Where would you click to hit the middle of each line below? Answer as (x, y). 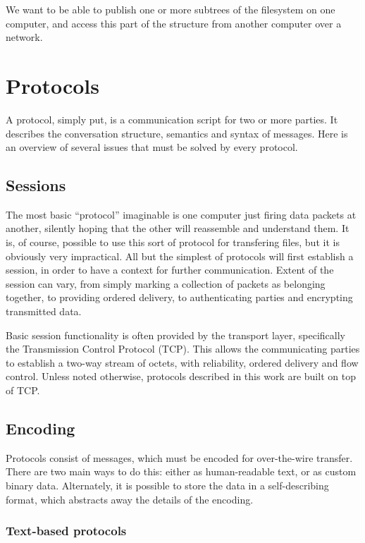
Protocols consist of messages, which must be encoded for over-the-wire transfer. (179, 457)
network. (24, 37)
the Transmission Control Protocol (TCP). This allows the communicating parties (183, 349)
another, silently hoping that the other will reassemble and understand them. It (178, 228)
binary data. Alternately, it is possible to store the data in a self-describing (167, 485)
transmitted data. (44, 311)
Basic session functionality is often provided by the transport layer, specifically (175, 335)
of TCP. (23, 390)
